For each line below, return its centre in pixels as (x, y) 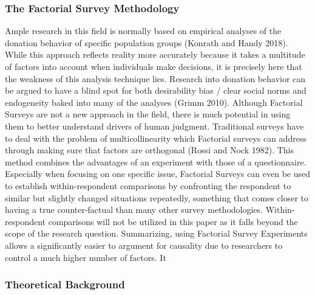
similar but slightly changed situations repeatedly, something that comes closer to (157, 197)
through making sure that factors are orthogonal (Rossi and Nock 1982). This (150, 150)
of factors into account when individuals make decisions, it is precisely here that (154, 66)
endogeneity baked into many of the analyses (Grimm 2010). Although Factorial (154, 102)
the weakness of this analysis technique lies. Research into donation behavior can (155, 78)
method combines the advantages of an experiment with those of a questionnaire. (156, 161)
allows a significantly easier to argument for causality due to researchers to (144, 245)
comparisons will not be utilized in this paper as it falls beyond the (173, 221)
